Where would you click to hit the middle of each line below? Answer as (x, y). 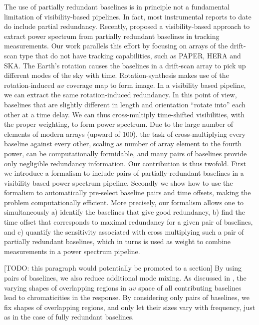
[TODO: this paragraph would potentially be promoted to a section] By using (123, 268)
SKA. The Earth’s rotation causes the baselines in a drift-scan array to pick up (125, 65)
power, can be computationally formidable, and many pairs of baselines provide (126, 153)
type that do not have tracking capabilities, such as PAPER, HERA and (130, 55)
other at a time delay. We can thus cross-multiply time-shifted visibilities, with (124, 114)
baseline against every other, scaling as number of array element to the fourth (123, 144)
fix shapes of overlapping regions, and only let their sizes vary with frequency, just (130, 307)
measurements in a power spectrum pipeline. (72, 251)
